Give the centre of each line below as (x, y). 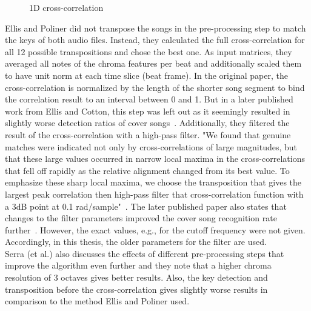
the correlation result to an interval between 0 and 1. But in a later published (149, 99)
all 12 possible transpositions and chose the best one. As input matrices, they (149, 51)
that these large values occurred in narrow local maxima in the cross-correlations (155, 159)
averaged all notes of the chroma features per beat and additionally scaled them (153, 63)
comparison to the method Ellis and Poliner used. (97, 301)
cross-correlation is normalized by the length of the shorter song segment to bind (155, 87)
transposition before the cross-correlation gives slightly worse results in (136, 289)
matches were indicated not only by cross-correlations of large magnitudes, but (151, 146)
